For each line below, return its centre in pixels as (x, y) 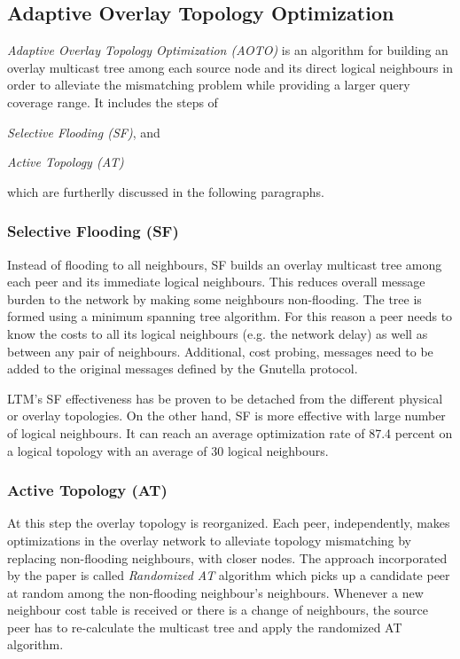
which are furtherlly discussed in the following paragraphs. (166, 191)
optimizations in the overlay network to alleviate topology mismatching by (210, 540)
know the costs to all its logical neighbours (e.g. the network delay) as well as (218, 333)
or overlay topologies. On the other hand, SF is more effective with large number (226, 416)
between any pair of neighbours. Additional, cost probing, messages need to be (220, 351)
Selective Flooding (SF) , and (84, 132)
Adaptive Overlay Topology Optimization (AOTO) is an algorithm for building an (228, 50)
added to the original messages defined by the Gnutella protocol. (183, 369)
